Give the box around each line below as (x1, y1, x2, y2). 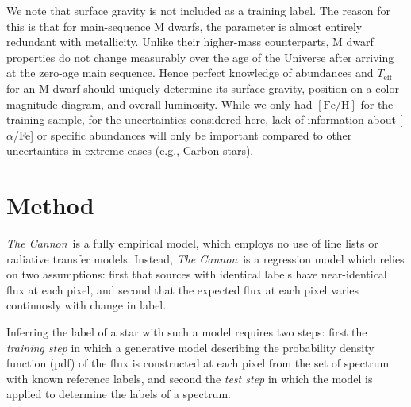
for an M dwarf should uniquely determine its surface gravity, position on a (6, 79, 372, 96)
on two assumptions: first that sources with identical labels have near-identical (6, 266, 387, 282)
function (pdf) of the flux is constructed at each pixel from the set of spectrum (6, 355, 390, 371)
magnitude (6, 95, 58, 112)
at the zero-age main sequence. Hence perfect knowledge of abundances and (6, 64, 374, 81)
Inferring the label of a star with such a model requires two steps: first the (6, 324, 367, 340)
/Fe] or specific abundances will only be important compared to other (13, 126, 352, 143)
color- (375, 79, 403, 96)
